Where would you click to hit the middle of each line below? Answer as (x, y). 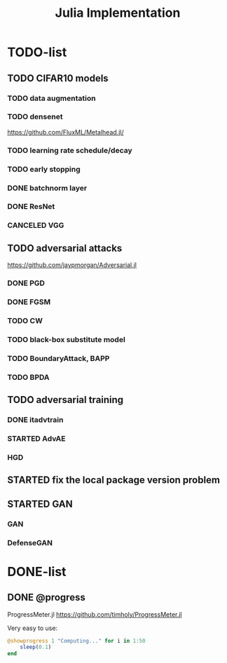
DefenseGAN (30, 542)
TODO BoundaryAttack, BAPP (59, 358)
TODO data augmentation (51, 98)
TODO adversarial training (66, 400)
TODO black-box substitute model (67, 339)
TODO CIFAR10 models (58, 78)
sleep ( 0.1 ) (36, 647)
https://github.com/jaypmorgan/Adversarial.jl (72, 265)
